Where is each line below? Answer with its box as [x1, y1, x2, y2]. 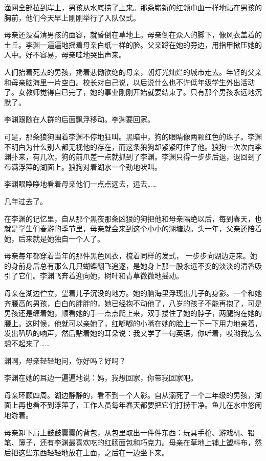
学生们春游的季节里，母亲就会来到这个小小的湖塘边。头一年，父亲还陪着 [18, 223, 262, 234]
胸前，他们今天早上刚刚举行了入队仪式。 [4, 12, 140, 23]
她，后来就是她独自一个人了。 [4, 233, 104, 244]
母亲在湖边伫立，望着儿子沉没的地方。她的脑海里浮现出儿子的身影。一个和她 [4, 288, 262, 298]
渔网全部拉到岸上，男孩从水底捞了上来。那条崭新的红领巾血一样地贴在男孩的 [4, 2, 262, 12]
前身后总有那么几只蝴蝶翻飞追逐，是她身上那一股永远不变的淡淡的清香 [18, 260, 255, 271]
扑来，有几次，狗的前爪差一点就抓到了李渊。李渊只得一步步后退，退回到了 [11, 151, 262, 162]
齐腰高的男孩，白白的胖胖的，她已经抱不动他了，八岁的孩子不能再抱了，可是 [4, 297, 262, 308]
